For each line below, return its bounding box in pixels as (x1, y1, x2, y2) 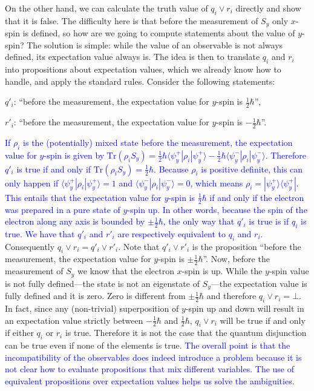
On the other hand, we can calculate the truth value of (5, 2, 208, 14)
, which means (190, 176, 243, 189)
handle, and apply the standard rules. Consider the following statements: (5, 74, 275, 87)
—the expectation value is (211, 277, 307, 289)
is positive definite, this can (201, 162, 303, 175)
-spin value (269, 264, 309, 277)
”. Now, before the (203, 252, 270, 265)
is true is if (249, 215, 289, 228)
